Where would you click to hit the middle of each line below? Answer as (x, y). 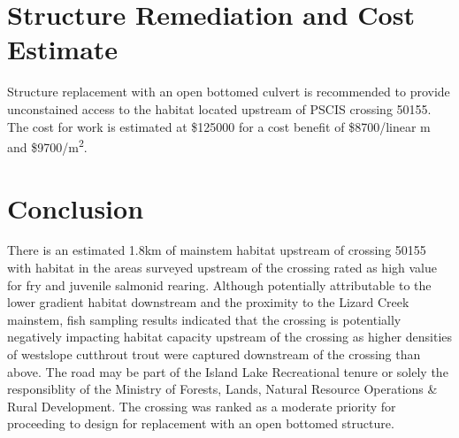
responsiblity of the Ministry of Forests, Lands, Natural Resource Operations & (222, 389)
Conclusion (76, 207)
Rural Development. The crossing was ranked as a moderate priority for (202, 406)
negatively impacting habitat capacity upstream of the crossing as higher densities (230, 337)
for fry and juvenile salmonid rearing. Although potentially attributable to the (219, 284)
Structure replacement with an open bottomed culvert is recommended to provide (229, 92)
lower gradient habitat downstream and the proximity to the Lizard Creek (208, 302)
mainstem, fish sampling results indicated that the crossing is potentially (204, 319)
